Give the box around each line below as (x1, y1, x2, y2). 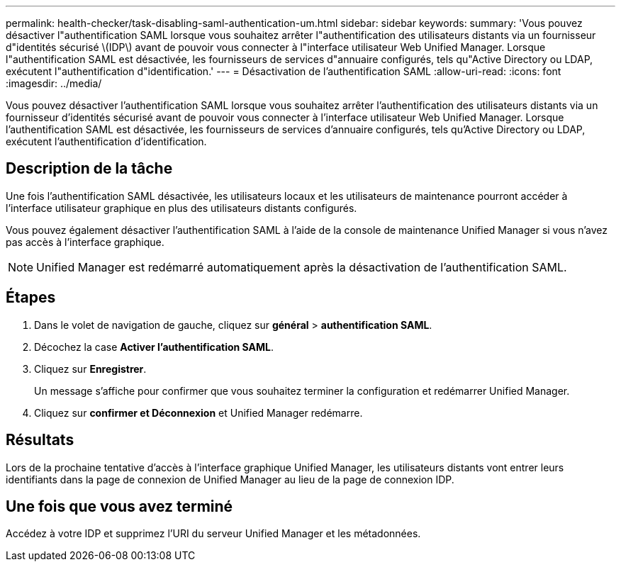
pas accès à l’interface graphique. (6, 235, 164, 248)
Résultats (6, 431, 74, 449)
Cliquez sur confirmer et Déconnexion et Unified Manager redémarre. (34, 406, 363, 419)
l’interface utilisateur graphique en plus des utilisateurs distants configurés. (6, 201, 357, 214)
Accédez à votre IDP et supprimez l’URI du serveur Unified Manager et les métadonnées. (6, 527, 421, 540)
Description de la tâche (6, 159, 173, 178)
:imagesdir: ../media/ (6, 77, 102, 89)
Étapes (6, 288, 56, 307)
